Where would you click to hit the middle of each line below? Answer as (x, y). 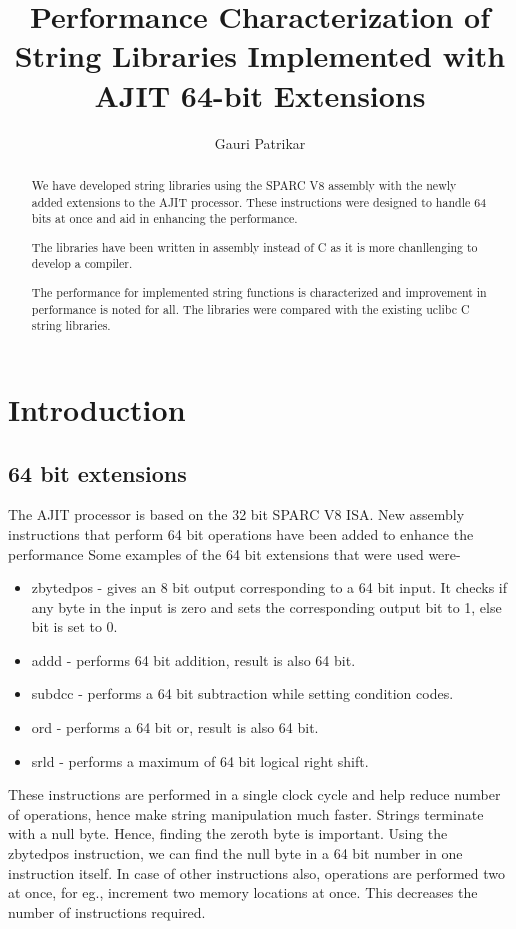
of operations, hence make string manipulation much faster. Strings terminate (246, 813)
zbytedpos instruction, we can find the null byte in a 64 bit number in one (235, 853)
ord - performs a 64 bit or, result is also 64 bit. (175, 727)
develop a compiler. (82, 263)
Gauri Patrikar (260, 142)
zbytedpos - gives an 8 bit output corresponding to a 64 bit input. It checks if (269, 587)
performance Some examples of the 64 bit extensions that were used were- (234, 553)
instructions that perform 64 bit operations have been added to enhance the (241, 533)
